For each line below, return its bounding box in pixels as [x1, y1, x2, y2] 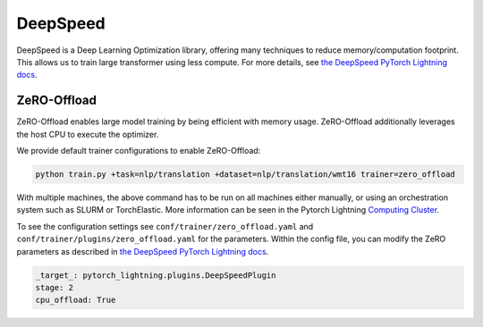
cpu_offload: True [35, 295, 116, 306]
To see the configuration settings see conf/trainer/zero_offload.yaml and [16, 221, 314, 231]
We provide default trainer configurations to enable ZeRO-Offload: [16, 146, 261, 156]
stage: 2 [35, 282, 74, 292]
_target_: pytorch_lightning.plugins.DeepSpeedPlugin [35, 270, 276, 281]
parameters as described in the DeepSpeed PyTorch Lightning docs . [16, 246, 269, 256]
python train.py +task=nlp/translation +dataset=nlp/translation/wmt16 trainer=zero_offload [35, 170, 455, 179]
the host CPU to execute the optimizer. [16, 129, 159, 139]
